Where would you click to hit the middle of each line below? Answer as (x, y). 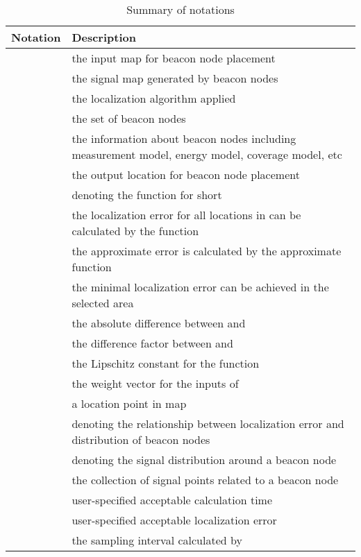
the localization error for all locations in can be (186, 215)
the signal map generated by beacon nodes (175, 78)
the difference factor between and (152, 343)
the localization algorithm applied (154, 98)
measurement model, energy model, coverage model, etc (207, 154)
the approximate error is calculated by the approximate (207, 251)
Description (104, 37)
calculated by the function (135, 231)
